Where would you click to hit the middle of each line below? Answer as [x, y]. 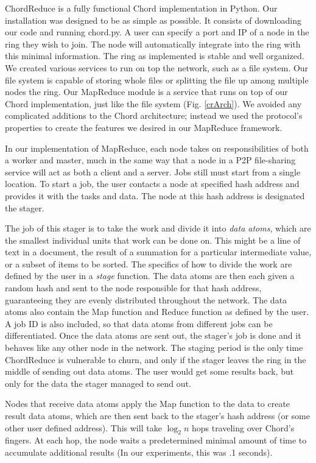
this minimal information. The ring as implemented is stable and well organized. [155, 56]
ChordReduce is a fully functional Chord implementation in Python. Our [141, 8]
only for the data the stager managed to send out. [98, 383]
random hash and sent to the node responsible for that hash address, [133, 288]
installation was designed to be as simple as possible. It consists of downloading [153, 20]
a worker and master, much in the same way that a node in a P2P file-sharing [150, 160]
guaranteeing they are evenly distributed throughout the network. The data [146, 299]
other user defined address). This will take [83, 427]
